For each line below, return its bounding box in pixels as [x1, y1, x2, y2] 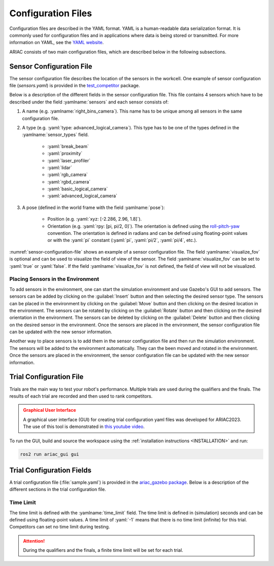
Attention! [23, 538, 45, 544]
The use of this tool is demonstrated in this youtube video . [23, 423, 145, 430]
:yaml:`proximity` [47, 150, 83, 157]
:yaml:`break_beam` [47, 143, 89, 149]
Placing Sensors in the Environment [9, 275, 99, 282]
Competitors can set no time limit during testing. [9, 524, 110, 530]
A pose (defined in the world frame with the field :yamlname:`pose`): [22, 204, 165, 210]
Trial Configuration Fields [9, 466, 92, 474]
